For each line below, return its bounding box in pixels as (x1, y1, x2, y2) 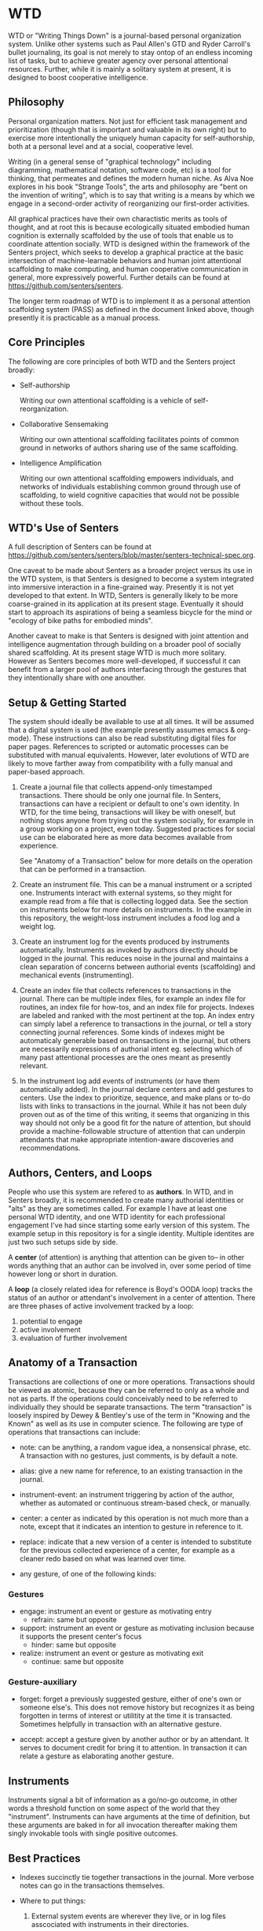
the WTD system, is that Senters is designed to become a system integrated (8, 574, 254, 584)
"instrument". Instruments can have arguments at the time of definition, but (8, 1812, 250, 1821)
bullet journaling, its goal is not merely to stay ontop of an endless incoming (8, 47, 253, 57)
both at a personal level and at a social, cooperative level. (8, 141, 194, 150)
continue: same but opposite (31, 1657, 124, 1666)
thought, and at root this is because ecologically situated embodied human (8, 222, 250, 232)
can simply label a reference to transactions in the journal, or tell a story (19, 1019, 252, 1029)
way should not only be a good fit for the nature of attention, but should (19, 1118, 251, 1127)
